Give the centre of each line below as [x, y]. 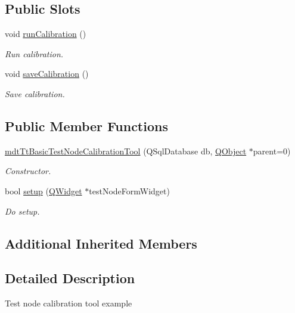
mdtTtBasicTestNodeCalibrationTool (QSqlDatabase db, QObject [126, 151]
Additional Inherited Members [101, 243]
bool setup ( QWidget [44, 190]
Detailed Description [70, 278]
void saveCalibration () [47, 74]
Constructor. [28, 171]
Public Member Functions [86, 125]
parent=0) [272, 151]
